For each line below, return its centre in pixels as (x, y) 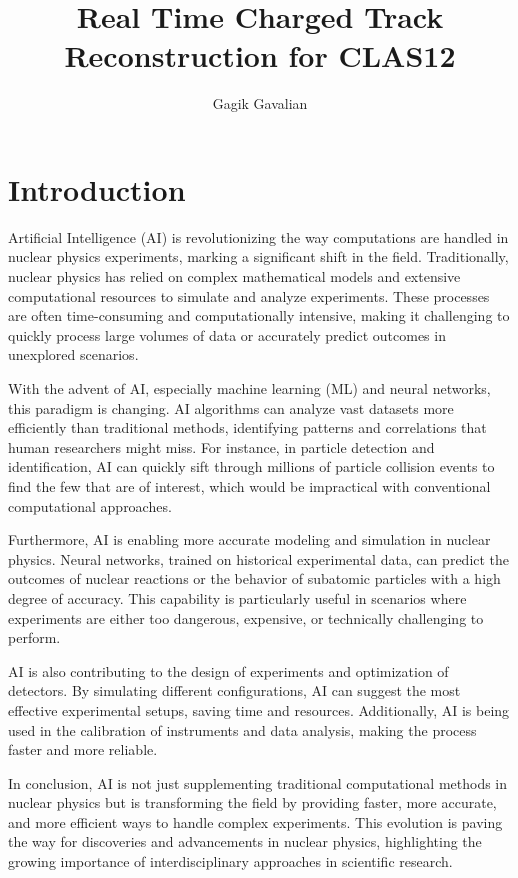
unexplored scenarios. (73, 354)
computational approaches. (90, 505)
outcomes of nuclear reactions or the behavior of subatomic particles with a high (254, 578)
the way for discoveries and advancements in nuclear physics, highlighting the (245, 841)
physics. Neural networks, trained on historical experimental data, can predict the (259, 558)
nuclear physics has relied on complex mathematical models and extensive (234, 276)
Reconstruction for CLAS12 (260, 55)
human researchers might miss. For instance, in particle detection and (221, 446)
